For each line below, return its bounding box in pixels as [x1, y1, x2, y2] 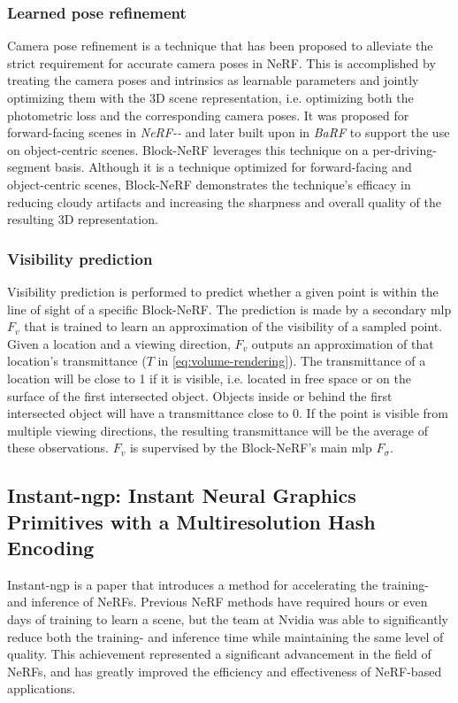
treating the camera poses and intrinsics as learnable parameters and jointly [7, 71, 419, 89]
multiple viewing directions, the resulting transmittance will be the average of [7, 421, 428, 439]
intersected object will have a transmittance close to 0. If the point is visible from [7, 404, 449, 422]
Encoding [7, 534, 95, 561]
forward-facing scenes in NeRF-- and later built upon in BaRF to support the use [7, 123, 450, 142]
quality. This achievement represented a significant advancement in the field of [7, 645, 431, 663]
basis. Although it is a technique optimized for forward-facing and [55, 158, 412, 176]
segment [7, 158, 51, 176]
